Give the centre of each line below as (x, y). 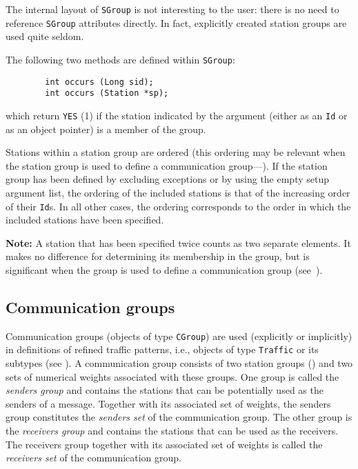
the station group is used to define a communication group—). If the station (167, 165)
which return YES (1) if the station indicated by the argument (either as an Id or (177, 115)
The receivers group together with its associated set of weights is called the (164, 444)
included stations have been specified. (85, 220)
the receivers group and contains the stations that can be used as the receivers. (172, 431)
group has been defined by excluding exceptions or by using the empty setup (168, 179)
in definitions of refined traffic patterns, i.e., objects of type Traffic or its (162, 349)
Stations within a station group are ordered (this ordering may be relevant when (176, 152)
